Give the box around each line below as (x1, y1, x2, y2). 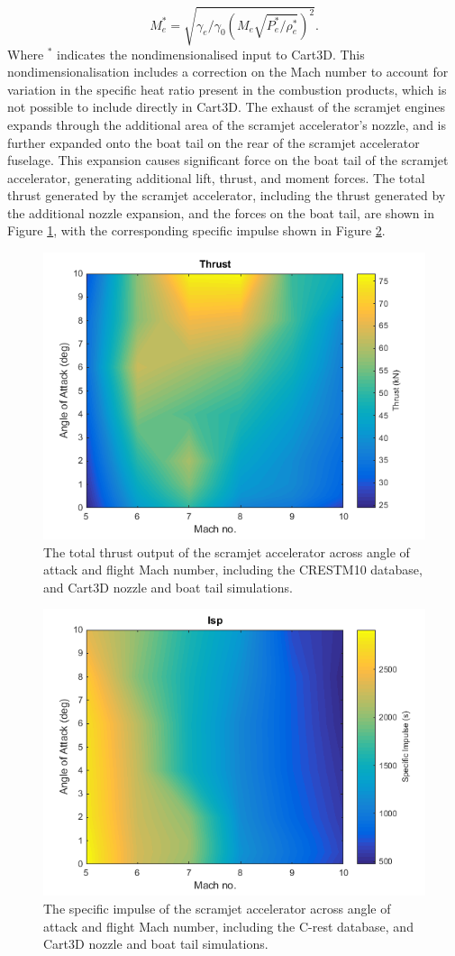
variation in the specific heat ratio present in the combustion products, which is (7, 79, 447, 98)
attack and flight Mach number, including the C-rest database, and (43, 916, 414, 935)
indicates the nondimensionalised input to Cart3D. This (57, 44, 365, 63)
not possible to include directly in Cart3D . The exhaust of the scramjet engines (7, 97, 446, 116)
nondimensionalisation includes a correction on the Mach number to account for (7, 62, 449, 81)
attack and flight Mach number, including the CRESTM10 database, (43, 560, 423, 579)
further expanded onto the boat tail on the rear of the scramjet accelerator (7, 133, 420, 152)
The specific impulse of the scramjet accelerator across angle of (43, 899, 391, 918)
